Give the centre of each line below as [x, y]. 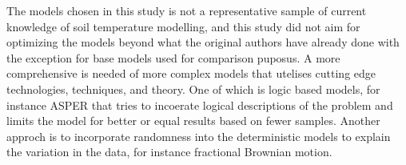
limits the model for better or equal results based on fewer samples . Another [193, 121]
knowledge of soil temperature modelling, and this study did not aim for [183, 26]
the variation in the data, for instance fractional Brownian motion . [169, 152]
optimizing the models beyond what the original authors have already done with [203, 42]
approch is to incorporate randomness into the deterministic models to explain [199, 136]
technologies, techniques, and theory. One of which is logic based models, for [193, 89]
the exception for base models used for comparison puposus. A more [173, 57]
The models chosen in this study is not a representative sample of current [187, 10]
